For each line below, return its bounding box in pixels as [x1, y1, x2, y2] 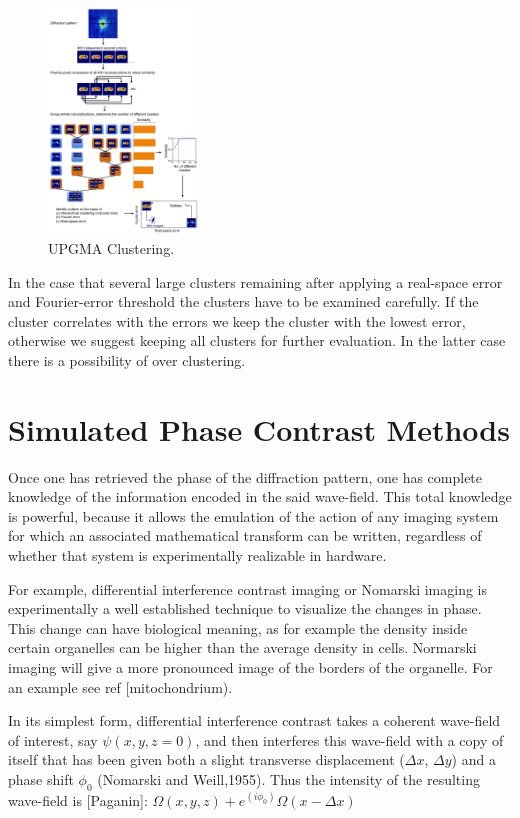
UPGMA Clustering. [48, 237, 175, 258]
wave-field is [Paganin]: [8, 789, 148, 810]
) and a [451, 749, 496, 770]
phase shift [8, 768, 74, 789]
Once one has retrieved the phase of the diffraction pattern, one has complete [8, 466, 483, 487]
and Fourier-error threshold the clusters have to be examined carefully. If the [8, 291, 479, 312]
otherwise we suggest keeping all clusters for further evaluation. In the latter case [8, 330, 506, 351]
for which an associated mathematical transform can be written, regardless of [8, 525, 482, 546]
